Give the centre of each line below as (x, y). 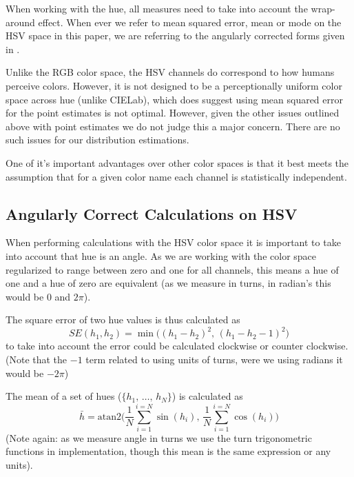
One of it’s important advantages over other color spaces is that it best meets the (177, 162)
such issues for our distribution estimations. (97, 140)
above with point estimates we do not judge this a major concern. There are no (173, 126)
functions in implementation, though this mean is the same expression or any (168, 451)
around (20, 22)
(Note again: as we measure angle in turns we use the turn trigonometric (159, 437)
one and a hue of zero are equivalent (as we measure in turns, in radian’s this (168, 283)
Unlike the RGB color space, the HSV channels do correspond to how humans (170, 72)
